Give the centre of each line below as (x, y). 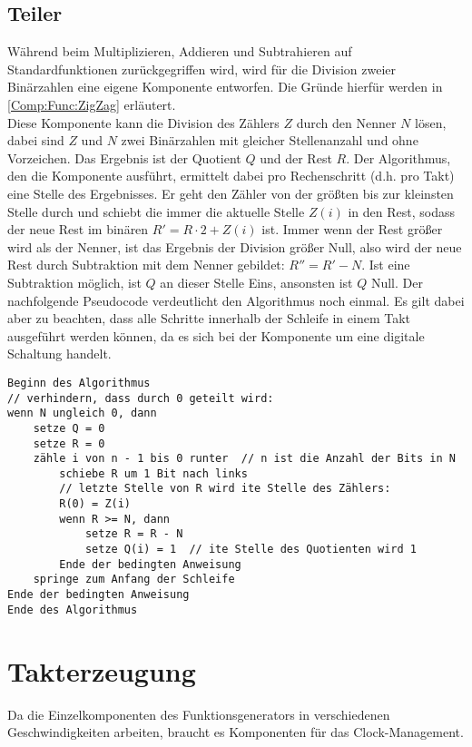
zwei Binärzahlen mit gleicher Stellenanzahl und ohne (270, 140)
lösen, (431, 122)
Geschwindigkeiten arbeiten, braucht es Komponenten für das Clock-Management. (236, 732)
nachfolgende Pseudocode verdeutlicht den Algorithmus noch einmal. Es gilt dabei (236, 300)
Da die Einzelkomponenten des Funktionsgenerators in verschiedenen (199, 714)
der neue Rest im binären (78, 229)
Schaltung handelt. (59, 354)
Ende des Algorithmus (73, 609)
